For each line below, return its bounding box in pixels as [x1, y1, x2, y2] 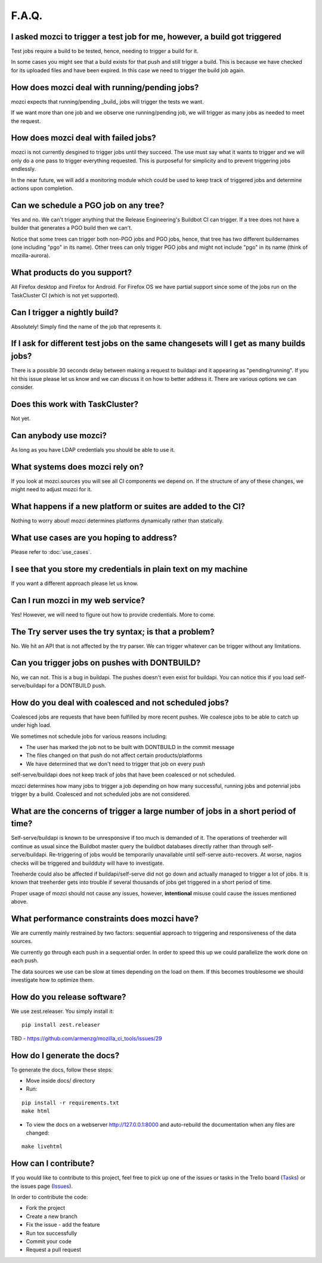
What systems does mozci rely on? [11, 461, 144, 472]
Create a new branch [26, 1212, 78, 1220]
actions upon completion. [11, 185, 74, 192]
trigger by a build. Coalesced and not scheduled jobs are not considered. [11, 790, 191, 797]
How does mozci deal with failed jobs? [11, 133, 156, 143]
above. [11, 898, 28, 905]
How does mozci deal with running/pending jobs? [11, 82, 199, 93]
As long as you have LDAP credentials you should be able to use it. [11, 446, 175, 453]
